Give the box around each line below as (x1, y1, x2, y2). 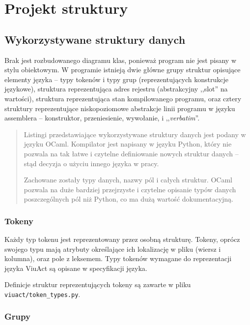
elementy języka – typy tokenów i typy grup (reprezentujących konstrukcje (4, 74, 228, 84)
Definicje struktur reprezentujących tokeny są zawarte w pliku (4, 279, 191, 290)
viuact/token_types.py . (4, 289, 81, 299)
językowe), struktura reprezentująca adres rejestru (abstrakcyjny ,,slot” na (4, 84, 228, 94)
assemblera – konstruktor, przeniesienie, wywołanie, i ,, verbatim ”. (4, 113, 200, 123)
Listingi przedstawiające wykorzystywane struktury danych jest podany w (24, 129, 246, 139)
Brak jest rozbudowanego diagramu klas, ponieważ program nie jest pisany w (4, 55, 237, 65)
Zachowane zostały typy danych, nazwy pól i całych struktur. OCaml (24, 175, 232, 185)
